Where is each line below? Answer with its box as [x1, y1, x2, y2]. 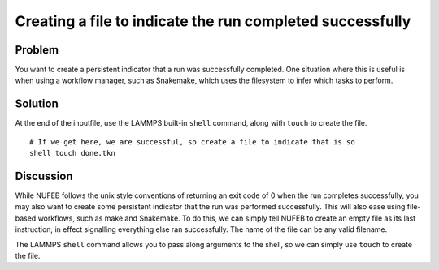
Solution [15, 97, 59, 111]
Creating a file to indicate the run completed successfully [15, 12, 411, 30]
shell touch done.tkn [29, 148, 115, 158]
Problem [15, 43, 59, 57]
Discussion [15, 169, 73, 182]
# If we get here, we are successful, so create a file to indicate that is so [29, 137, 355, 146]
